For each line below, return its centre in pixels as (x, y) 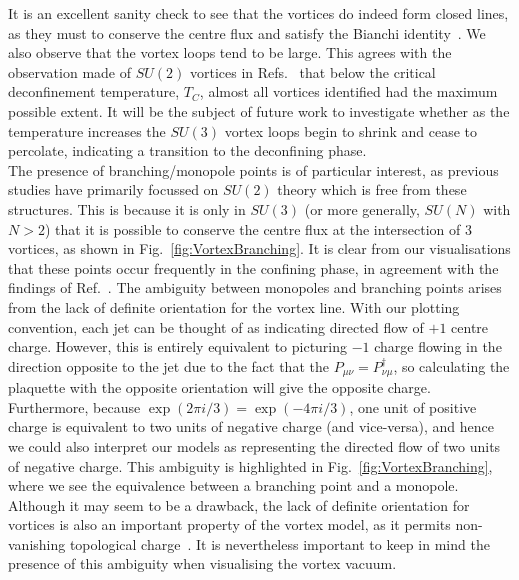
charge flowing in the (438, 346)
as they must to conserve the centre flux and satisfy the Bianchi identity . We (247, 32)
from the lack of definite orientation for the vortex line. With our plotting (234, 306)
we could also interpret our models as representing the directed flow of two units (254, 445)
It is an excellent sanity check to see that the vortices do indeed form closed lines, (258, 13)
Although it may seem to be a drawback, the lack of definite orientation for (239, 504)
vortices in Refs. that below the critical (312, 71)
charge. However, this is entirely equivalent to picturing (178, 346)
